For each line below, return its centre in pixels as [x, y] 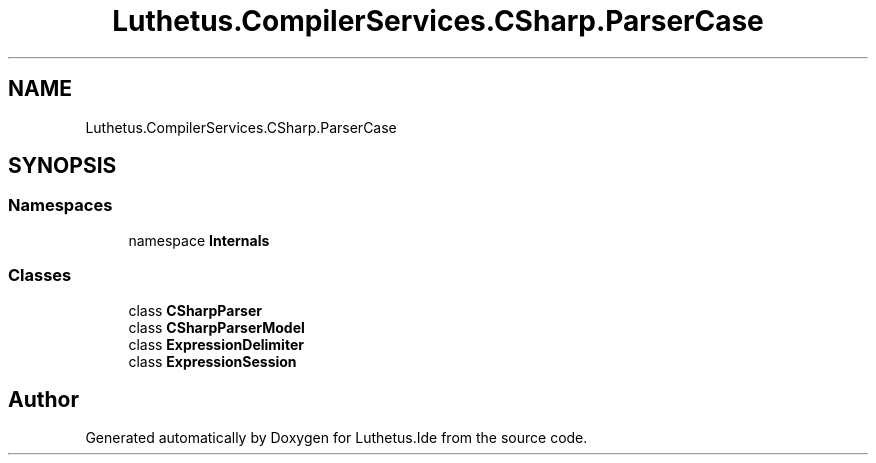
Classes [40, 275]
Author [43, 399]
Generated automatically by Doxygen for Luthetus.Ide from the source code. [336, 438]
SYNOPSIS [62, 166]
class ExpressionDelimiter [216, 344]
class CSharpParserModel [216, 327]
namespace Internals [199, 240]
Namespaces [60, 205]
